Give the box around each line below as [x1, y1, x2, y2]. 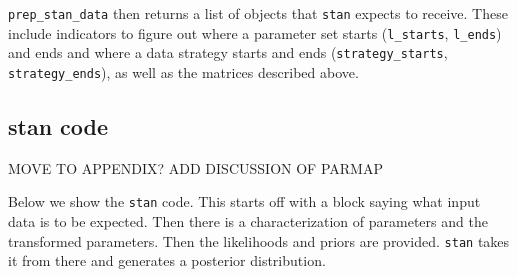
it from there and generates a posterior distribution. [8, 250, 326, 271]
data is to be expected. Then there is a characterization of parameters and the [8, 211, 488, 232]
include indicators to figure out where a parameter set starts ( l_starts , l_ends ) [8, 22, 502, 43]
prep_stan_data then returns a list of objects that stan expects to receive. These [8, 3, 508, 23]
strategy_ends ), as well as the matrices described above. [8, 61, 359, 82]
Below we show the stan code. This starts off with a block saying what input [8, 191, 481, 212]
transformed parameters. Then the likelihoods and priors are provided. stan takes [8, 230, 510, 251]
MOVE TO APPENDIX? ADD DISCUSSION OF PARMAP [8, 157, 383, 178]
